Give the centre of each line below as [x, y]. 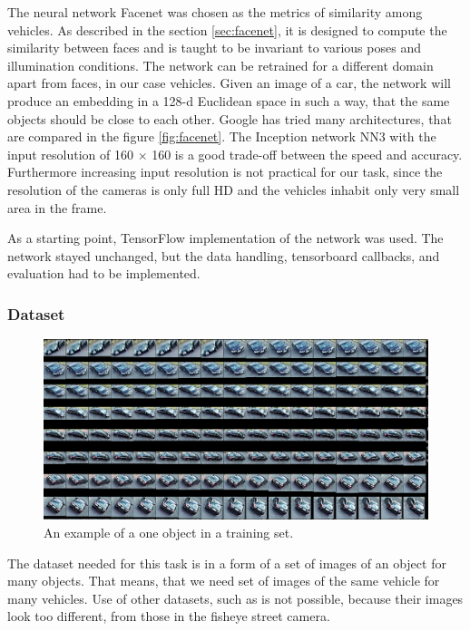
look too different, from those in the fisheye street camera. [169, 616]
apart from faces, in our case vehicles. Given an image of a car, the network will [229, 83]
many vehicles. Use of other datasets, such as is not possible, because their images [235, 598]
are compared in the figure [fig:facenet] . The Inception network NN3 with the [222, 136]
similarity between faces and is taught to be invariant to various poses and [214, 48]
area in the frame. [57, 207]
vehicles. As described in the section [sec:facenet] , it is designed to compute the [227, 29]
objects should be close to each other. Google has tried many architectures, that [230, 118]
